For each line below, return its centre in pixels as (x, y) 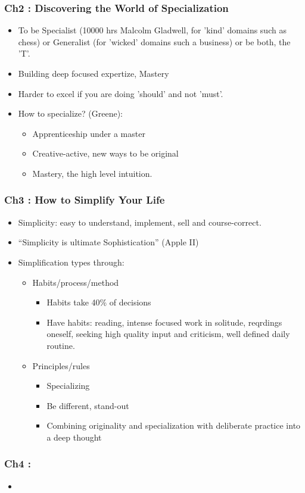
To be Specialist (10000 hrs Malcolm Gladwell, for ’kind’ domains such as (152, 30)
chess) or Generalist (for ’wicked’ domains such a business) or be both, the (154, 41)
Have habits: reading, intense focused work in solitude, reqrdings (164, 322)
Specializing (68, 386)
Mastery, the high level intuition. (92, 173)
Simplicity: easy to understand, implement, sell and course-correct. (140, 222)
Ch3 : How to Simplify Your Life (85, 200)
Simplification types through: (71, 262)
